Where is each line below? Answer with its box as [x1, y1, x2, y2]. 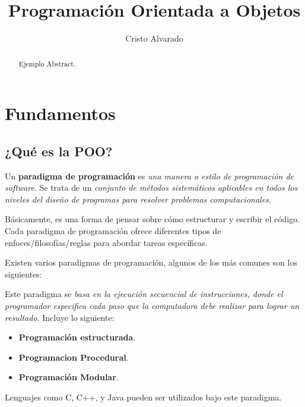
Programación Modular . [18, 371, 119, 383]
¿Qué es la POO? [5, 141, 113, 160]
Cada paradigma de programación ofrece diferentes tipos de [5, 224, 221, 236]
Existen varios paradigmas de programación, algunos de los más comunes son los [5, 256, 297, 269]
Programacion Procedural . [18, 351, 129, 363]
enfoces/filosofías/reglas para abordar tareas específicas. [5, 236, 208, 248]
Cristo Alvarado [125, 32, 183, 45]
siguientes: [5, 267, 42, 280]
